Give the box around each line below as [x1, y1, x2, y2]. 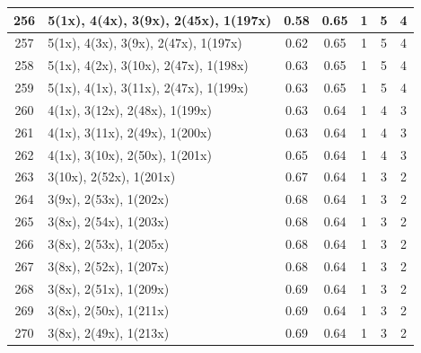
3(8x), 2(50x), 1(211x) [48, 301, 170, 320]
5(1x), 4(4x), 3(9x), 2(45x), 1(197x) [48, 10, 272, 29]
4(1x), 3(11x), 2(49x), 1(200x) [48, 122, 212, 141]
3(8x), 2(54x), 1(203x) [48, 212, 170, 231]
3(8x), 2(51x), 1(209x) [48, 278, 170, 297]
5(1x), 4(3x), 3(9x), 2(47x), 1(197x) [48, 33, 242, 52]
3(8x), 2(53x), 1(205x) [48, 234, 170, 252]
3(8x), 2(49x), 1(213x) [48, 323, 170, 342]
